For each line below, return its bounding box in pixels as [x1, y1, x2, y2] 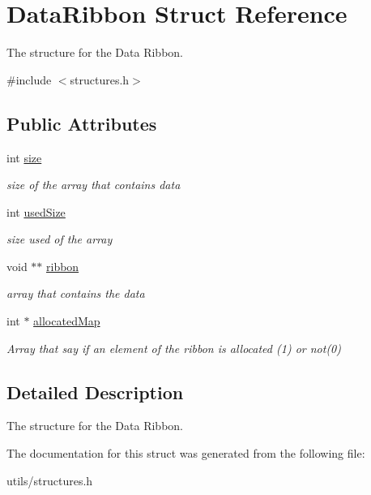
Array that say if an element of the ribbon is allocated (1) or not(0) [6, 339, 341, 356]
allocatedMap [33, 312, 100, 329]
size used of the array [6, 230, 113, 247]
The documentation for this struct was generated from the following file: [6, 445, 365, 462]
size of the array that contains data [6, 176, 181, 193]
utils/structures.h [6, 471, 93, 489]
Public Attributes [6, 110, 157, 136]
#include [6, 71, 52, 88]
